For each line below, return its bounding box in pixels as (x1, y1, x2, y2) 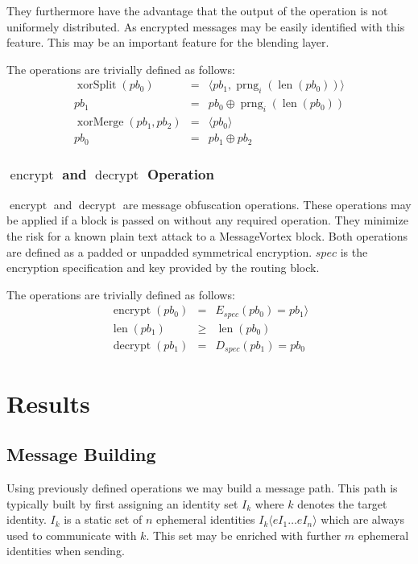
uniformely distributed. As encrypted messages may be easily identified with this (6, 18, 405, 35)
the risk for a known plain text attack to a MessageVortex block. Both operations (6, 227, 408, 244)
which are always (321, 511, 404, 528)
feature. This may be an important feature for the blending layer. (6, 34, 329, 51)
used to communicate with (6, 526, 137, 543)
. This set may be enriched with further (146, 526, 341, 543)
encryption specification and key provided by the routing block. (6, 259, 320, 276)
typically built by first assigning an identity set (6, 495, 238, 512)
